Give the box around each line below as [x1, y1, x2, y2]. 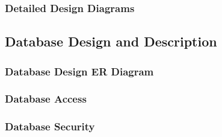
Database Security [5, 119, 95, 134]
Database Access [5, 91, 87, 106]
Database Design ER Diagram [5, 63, 154, 78]
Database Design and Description [5, 32, 217, 51]
